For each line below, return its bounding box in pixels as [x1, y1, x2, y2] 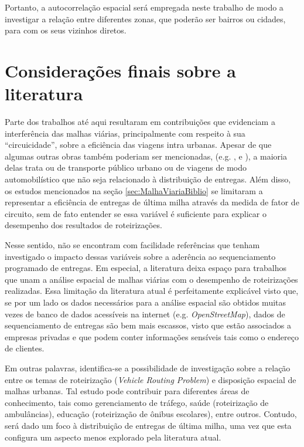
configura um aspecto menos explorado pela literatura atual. [5, 431, 221, 443]
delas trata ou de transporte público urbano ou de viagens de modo [5, 161, 247, 174]
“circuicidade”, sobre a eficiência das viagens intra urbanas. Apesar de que [5, 138, 272, 151]
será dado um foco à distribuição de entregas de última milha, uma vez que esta [5, 419, 292, 431]
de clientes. [5, 342, 45, 354]
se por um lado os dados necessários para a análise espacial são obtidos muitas [5, 296, 286, 308]
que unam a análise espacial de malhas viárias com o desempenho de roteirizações [5, 273, 298, 285]
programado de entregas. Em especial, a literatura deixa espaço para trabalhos [5, 262, 287, 274]
